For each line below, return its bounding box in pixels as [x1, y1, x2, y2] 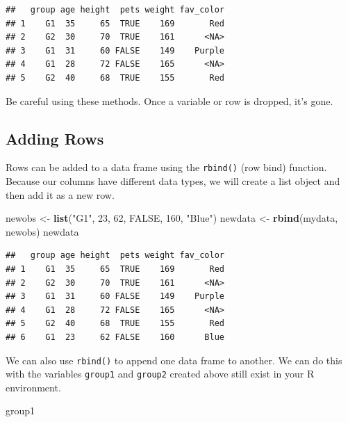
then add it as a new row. [6, 187, 115, 202]
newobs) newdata [6, 224, 79, 238]
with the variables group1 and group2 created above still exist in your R [6, 366, 315, 381]
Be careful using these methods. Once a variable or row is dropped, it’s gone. [6, 93, 333, 108]
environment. [6, 380, 61, 394]
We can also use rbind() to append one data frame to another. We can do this [6, 352, 342, 367]
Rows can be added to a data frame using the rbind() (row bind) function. [6, 160, 327, 175]
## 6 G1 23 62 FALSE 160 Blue [6, 332, 224, 342]
